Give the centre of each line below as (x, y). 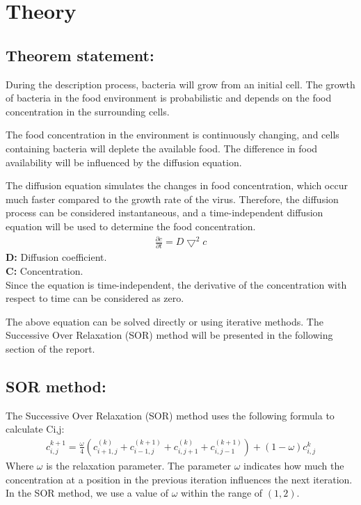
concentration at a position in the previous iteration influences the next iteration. (179, 479)
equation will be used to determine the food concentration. (131, 226)
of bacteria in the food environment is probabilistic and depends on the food (169, 98)
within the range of (222, 493)
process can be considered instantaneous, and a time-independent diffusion (165, 213)
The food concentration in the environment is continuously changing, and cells (173, 135)
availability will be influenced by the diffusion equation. (124, 162)
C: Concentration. (45, 270)
